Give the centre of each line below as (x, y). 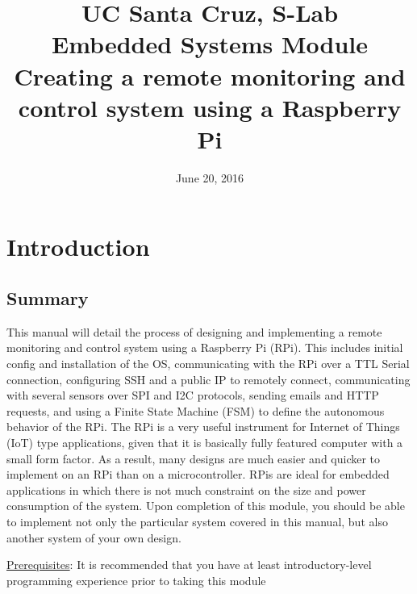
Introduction (78, 247)
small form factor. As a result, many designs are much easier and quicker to (194, 458)
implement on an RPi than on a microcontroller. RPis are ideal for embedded (198, 474)
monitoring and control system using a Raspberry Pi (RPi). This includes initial (205, 347)
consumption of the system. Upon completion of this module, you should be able (206, 506)
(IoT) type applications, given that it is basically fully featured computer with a (205, 443)
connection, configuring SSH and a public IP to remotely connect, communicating (208, 379)
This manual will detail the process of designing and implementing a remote (194, 331)
